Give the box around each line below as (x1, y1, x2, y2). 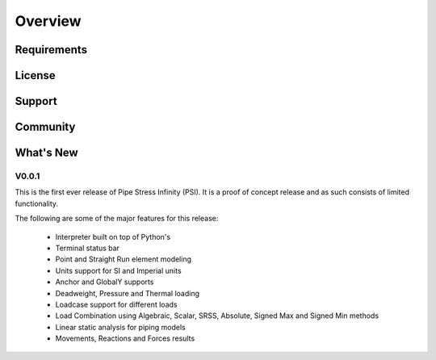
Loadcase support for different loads (55, 299, 178, 309)
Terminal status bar (55, 243, 120, 253)
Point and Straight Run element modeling (55, 254, 192, 264)
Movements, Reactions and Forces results (55, 333, 195, 343)
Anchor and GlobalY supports (55, 277, 154, 287)
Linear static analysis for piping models (55, 322, 186, 332)
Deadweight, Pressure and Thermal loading (55, 288, 200, 298)
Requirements (15, 43, 88, 57)
